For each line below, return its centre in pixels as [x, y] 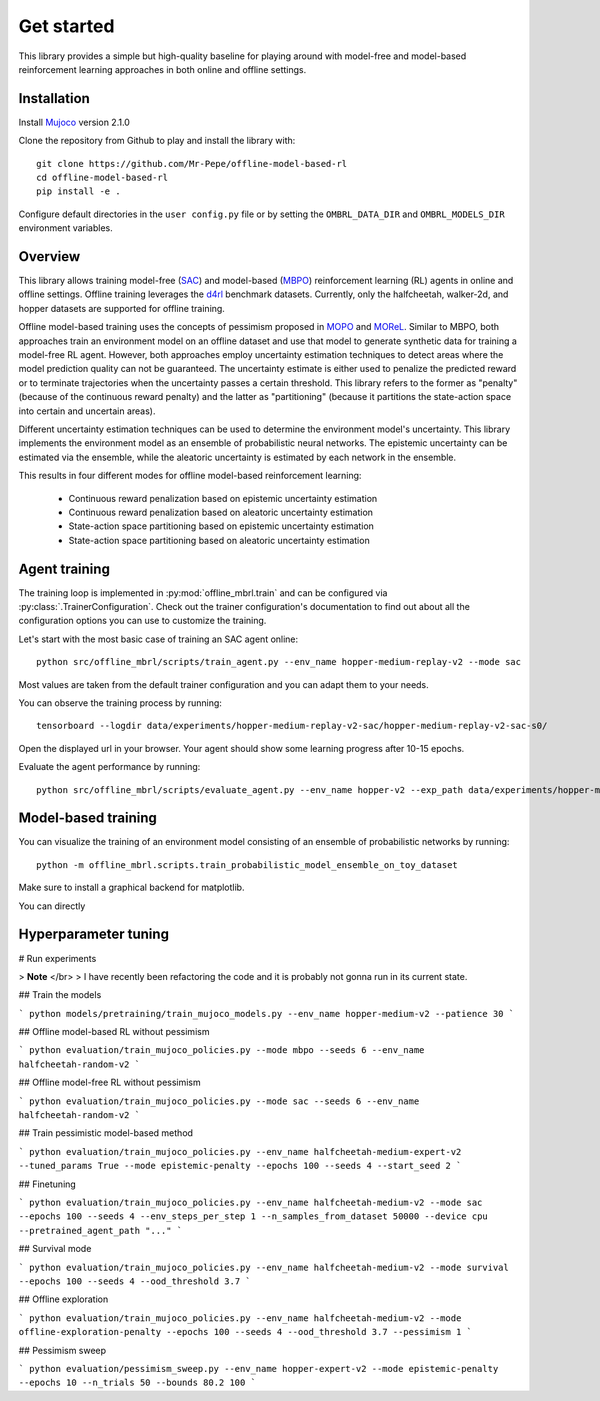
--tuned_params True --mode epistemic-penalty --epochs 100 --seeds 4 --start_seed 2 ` [240, 1166]
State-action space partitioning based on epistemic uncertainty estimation [221, 526]
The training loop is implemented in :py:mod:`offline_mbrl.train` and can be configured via [203, 592]
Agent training [64, 568]
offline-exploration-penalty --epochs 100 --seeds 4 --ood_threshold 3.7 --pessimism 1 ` [245, 1332]
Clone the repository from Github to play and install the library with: [157, 141]
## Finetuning [47, 1184]
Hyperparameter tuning [94, 934]
